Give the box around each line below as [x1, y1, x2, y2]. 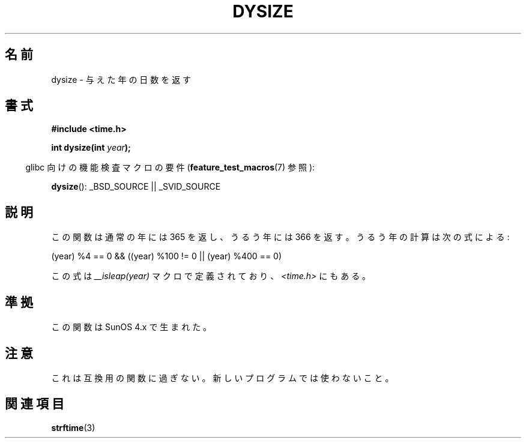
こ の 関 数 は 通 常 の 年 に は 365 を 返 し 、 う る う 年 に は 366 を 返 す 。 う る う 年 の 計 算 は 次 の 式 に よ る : [51, 232, 510, 243]
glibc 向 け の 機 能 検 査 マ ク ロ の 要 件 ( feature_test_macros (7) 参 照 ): [25, 162, 315, 173]
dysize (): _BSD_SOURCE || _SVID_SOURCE [51, 181, 221, 192]
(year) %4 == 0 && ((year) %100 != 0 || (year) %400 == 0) [51, 251, 282, 262]
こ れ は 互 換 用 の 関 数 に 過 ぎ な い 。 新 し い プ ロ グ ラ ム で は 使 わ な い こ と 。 [51, 372, 394, 383]
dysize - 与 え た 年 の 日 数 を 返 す [51, 74, 192, 85]
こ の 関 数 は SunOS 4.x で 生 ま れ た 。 [51, 322, 212, 333]
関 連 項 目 [5, 396, 64, 412]
